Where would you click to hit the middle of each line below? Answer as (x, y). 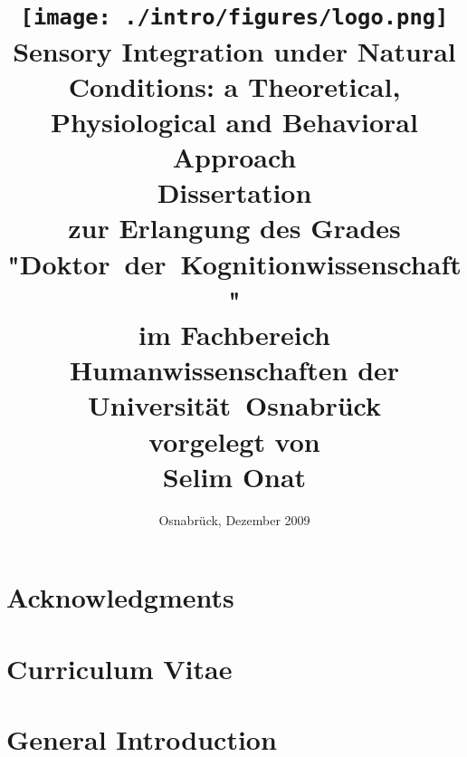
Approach (234, 157)
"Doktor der (87, 263)
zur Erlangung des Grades (234, 228)
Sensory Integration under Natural (234, 50)
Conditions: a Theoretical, (234, 86)
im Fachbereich (234, 334)
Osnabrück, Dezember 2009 (234, 519)
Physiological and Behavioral (234, 121)
